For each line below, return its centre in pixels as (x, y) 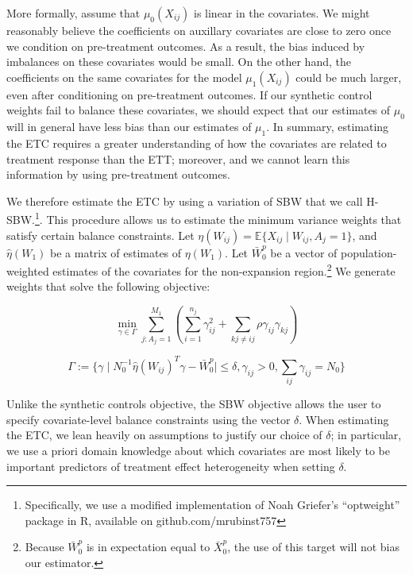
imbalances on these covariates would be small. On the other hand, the (179, 62)
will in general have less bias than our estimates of (129, 127)
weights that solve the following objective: (108, 286)
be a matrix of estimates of (116, 252)
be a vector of (304, 252)
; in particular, (366, 435)
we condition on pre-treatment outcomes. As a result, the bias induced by (186, 46)
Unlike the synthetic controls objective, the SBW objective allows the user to (194, 404)
